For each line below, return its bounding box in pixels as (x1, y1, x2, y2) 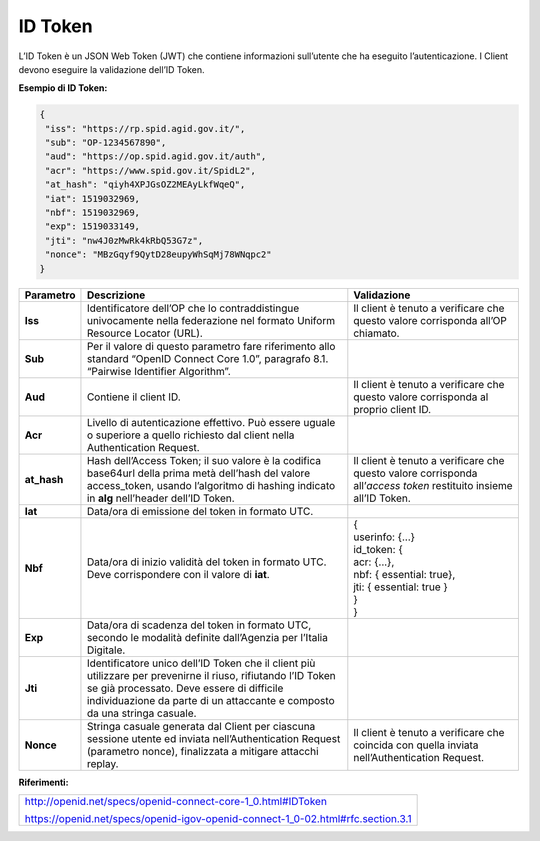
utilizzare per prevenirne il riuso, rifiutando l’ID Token (86, 668, 336, 682)
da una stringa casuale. (86, 706, 197, 720)
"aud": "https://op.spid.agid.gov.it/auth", (45, 151, 267, 162)
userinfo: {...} (353, 530, 415, 544)
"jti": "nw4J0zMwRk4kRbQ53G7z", (45, 235, 204, 246)
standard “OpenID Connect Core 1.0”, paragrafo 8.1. (86, 351, 329, 365)
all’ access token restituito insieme (353, 478, 514, 492)
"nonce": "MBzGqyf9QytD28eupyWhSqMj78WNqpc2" (45, 249, 272, 260)
